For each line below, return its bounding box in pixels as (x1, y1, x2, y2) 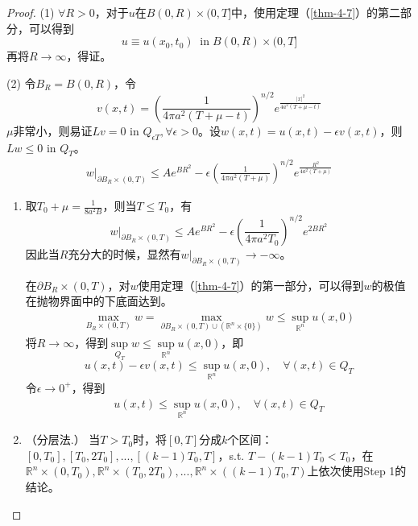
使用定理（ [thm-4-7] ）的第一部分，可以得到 (138, 276, 364, 293)
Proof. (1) (6, 4, 55, 20)
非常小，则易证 (13, 122, 93, 139)
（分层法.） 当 (25, 431, 101, 448)
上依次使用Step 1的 (307, 462, 407, 479)
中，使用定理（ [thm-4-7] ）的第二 (231, 4, 401, 20)
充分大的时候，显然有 (68, 245, 181, 262)
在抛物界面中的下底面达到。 (25, 292, 172, 309)
